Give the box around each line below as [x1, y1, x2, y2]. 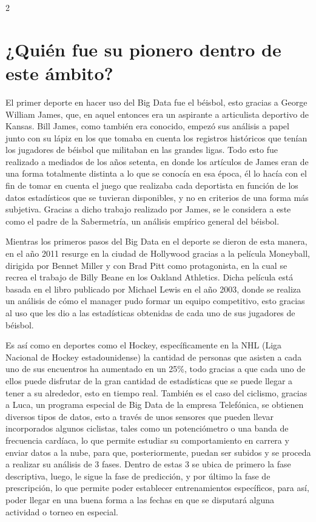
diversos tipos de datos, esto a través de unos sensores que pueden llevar [5, 410, 274, 422]
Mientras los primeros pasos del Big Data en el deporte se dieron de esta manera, [5, 235, 308, 248]
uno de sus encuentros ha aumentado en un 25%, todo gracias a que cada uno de [5, 362, 306, 375]
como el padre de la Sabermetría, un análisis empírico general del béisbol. [5, 214, 280, 227]
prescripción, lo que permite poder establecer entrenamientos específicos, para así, [5, 481, 309, 494]
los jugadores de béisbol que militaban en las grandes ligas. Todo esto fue [5, 143, 278, 156]
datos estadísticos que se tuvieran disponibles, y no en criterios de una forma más [5, 191, 309, 203]
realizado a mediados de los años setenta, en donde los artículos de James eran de [5, 155, 309, 168]
